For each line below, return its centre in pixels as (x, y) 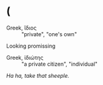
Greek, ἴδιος (22, 28)
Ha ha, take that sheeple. (38, 75)
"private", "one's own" (49, 34)
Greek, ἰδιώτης (25, 57)
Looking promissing (31, 46)
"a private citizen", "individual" (60, 64)
